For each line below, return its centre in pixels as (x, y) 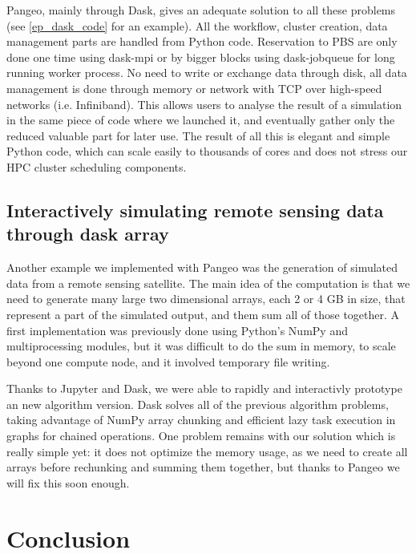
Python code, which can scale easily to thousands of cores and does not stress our (207, 151)
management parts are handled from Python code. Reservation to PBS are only (202, 41)
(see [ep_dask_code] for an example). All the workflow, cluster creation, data (197, 25)
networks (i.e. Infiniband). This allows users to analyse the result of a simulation (204, 104)
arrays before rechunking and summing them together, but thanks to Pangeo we (203, 467)
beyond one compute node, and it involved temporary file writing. (168, 361)
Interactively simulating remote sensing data (195, 210)
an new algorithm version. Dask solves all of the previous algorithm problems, (198, 404)
